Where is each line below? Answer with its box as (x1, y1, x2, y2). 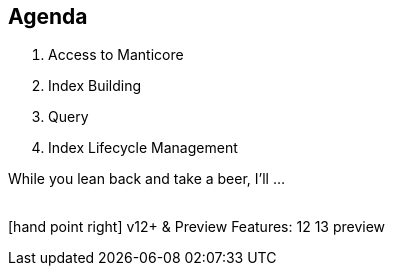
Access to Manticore (48, 46, 184, 64)
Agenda (8, 4, 88, 29)
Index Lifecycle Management (48, 139, 238, 157)
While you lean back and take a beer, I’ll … (8, 170, 286, 188)
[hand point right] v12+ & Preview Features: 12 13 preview (8, 218, 386, 236)
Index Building (48, 77, 142, 95)
